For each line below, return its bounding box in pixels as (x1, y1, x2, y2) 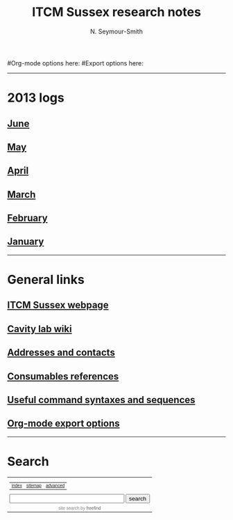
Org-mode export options (7, 418, 120, 430)
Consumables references (7, 370, 119, 382)
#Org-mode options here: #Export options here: (7, 58, 144, 67)
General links (7, 272, 85, 287)
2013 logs (7, 90, 64, 106)
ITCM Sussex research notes (32, 4, 201, 20)
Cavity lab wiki (7, 323, 72, 335)
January (7, 236, 44, 248)
